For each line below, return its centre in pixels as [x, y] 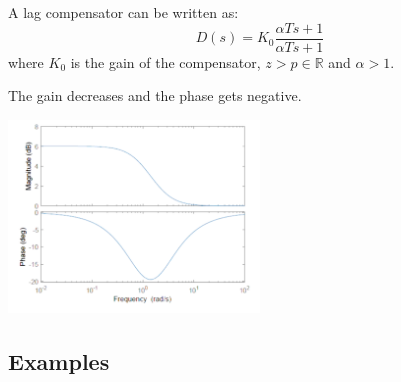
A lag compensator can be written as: [123, 12]
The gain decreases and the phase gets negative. [155, 95]
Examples [59, 361]
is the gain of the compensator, [165, 61]
